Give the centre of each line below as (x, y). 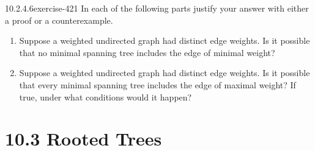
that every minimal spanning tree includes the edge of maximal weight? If (157, 84)
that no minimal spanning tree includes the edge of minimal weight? (147, 52)
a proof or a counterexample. (59, 20)
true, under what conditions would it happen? (106, 97)
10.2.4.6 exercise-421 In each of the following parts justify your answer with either (157, 8)
